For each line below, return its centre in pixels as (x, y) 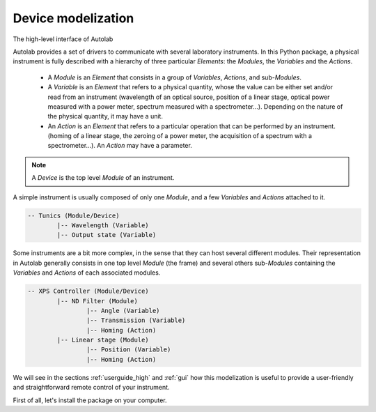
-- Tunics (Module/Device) (73, 215)
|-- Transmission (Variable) (136, 320)
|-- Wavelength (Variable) (103, 226)
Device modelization (73, 18)
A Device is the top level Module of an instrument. (103, 178)
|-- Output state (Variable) (107, 235)
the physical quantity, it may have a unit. (105, 116)
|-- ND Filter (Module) (97, 301)
